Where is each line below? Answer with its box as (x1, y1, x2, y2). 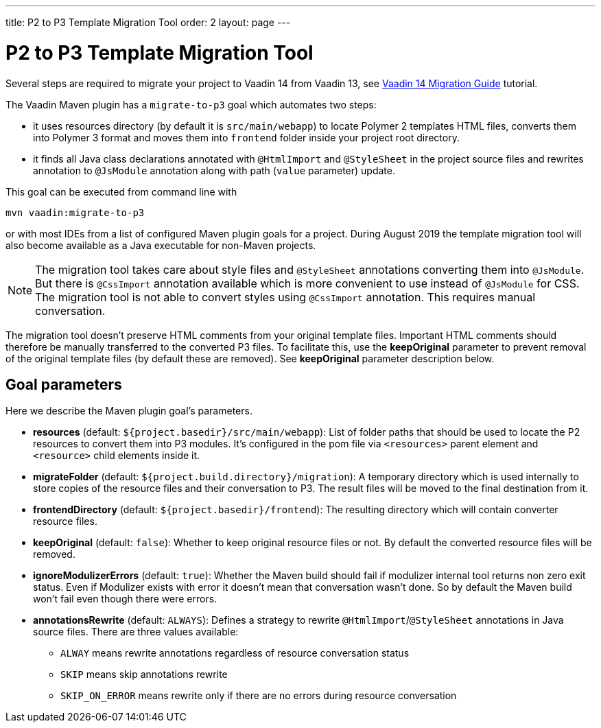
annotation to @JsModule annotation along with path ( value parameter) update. (33, 164, 395, 176)
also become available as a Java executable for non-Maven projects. (5, 239, 316, 251)
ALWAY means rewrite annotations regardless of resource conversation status (60, 647, 410, 659)
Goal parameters (5, 375, 122, 393)
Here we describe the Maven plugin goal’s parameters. (5, 405, 252, 417)
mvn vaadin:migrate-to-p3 (5, 207, 145, 218)
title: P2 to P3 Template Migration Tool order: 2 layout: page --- (5, 16, 291, 28)
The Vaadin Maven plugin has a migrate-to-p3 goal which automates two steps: (5, 98, 377, 110)
